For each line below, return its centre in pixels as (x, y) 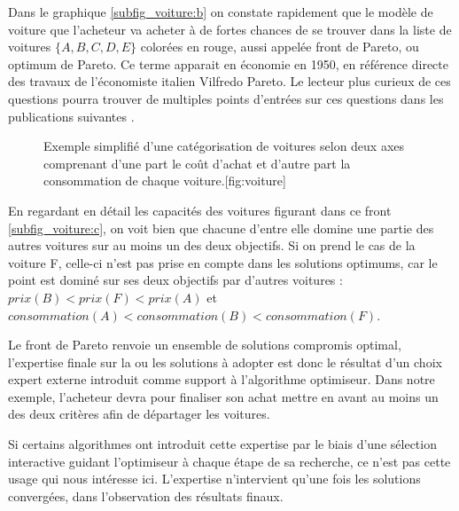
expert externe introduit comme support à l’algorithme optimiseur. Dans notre (222, 379)
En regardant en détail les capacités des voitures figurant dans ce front (200, 210)
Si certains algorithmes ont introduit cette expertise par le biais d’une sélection (222, 444)
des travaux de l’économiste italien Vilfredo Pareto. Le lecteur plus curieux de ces (229, 81)
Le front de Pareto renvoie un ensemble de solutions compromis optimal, (205, 345)
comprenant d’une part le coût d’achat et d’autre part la (197, 163)
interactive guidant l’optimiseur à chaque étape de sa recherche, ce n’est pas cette (229, 461)
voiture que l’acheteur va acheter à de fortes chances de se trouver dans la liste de (230, 29)
